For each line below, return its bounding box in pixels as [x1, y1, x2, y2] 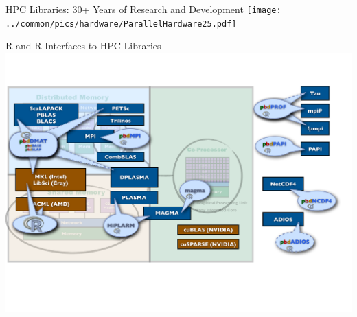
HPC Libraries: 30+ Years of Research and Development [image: [5, 2, 281, 16]
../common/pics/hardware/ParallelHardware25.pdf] [5, 19, 237, 29]
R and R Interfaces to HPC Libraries [5, 38, 161, 53]
